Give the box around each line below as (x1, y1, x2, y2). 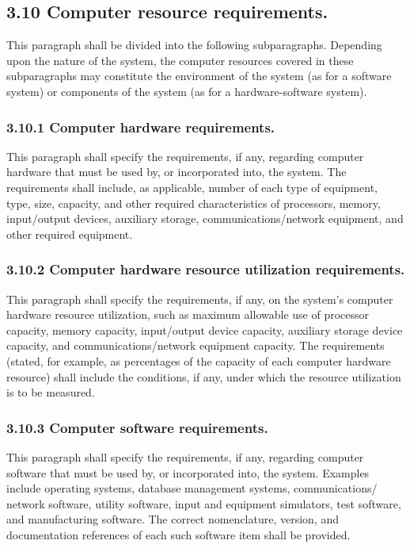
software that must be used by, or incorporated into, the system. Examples (6, 464, 370, 481)
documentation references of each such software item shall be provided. (6, 526, 351, 542)
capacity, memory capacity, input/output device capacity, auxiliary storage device (6, 321, 403, 338)
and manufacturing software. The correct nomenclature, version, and (6, 511, 340, 527)
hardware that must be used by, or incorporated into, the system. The (6, 163, 347, 180)
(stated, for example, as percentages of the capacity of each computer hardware (6, 352, 391, 369)
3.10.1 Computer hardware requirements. (6, 117, 275, 136)
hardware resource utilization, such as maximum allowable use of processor (6, 306, 369, 323)
